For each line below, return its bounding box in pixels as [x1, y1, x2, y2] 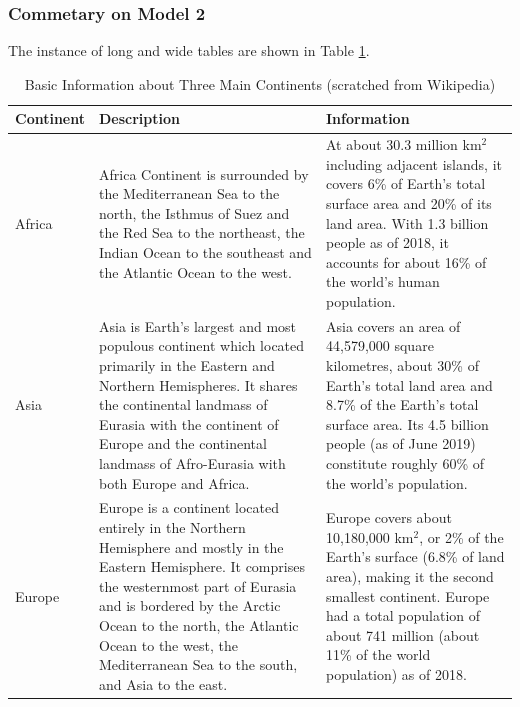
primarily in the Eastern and [99, 355, 275, 376]
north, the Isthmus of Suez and [99, 202, 290, 223]
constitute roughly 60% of [326, 453, 485, 473]
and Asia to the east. [99, 673, 228, 694]
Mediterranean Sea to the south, [99, 654, 298, 675]
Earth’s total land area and [326, 374, 493, 395]
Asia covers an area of [326, 315, 461, 336]
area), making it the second [326, 566, 494, 587]
